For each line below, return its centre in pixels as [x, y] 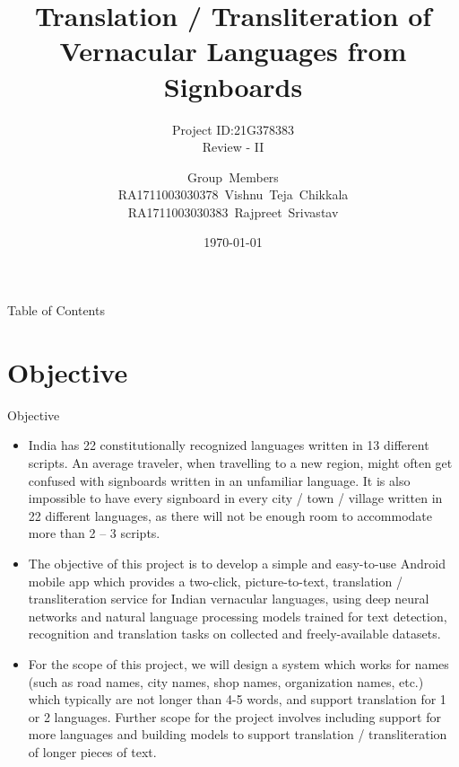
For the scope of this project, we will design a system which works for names [238, 663]
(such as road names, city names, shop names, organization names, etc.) [226, 681]
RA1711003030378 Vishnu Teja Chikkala [233, 194]
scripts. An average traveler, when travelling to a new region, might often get [240, 462]
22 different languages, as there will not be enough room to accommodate [230, 515]
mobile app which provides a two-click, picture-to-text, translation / [215, 581]
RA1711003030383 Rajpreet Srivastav [233, 212]
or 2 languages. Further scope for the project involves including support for [234, 716]
